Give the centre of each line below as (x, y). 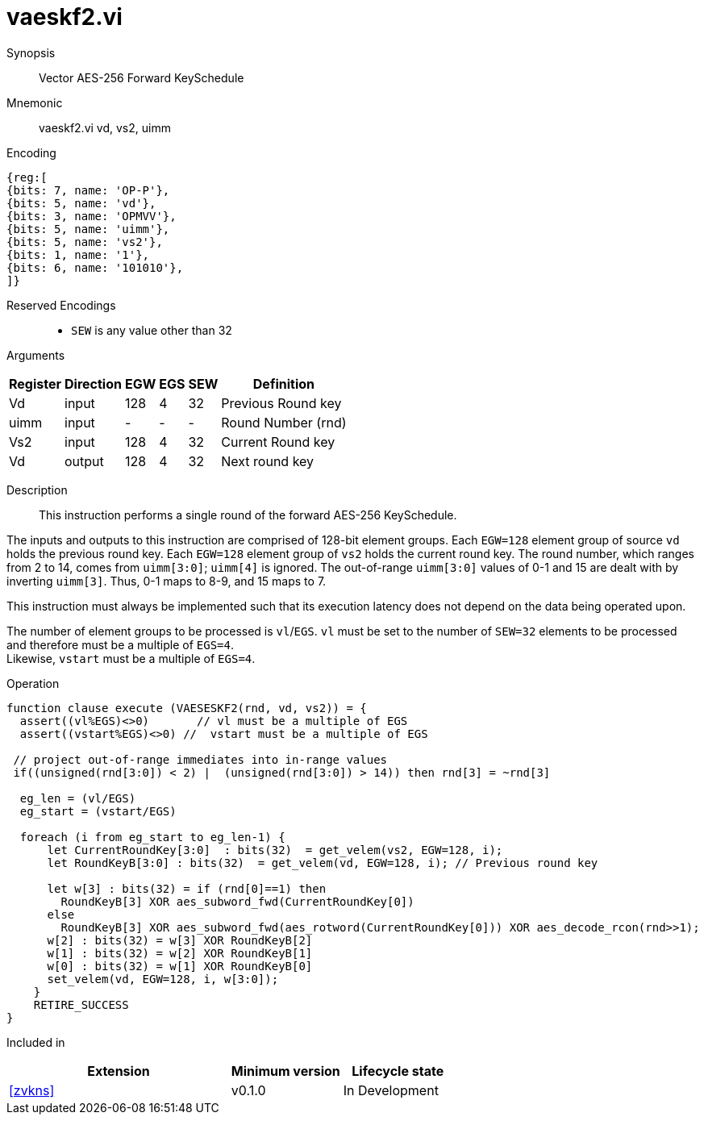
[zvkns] (32, 1090)
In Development (391, 1090)
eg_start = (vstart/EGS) (98, 811)
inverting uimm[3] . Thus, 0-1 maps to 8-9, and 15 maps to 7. (167, 581)
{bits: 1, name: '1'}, (78, 254)
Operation (33, 683)
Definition (283, 383)
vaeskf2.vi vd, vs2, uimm (105, 127)
